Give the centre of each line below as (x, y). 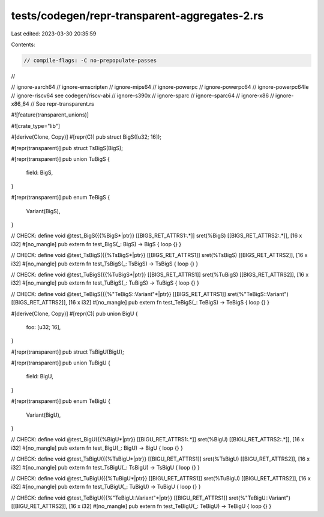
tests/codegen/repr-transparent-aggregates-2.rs (137, 16)
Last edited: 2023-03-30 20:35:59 (54, 34)
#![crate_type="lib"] (35, 125)
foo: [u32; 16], (43, 327)
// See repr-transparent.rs (62, 104)
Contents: (23, 44)
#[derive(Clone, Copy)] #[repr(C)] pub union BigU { (74, 313)
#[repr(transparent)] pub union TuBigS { (61, 159)
